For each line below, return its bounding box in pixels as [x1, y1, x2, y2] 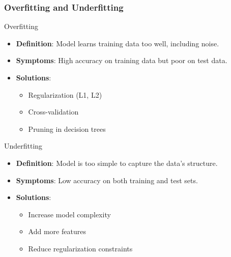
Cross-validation [28, 106, 79, 117]
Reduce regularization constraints [28, 243, 133, 253]
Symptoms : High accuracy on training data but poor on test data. [16, 55, 227, 66]
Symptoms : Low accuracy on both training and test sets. [16, 175, 198, 185]
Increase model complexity [28, 209, 111, 219]
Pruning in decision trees [28, 123, 106, 134]
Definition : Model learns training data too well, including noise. [16, 38, 219, 48]
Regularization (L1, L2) [28, 89, 102, 100]
